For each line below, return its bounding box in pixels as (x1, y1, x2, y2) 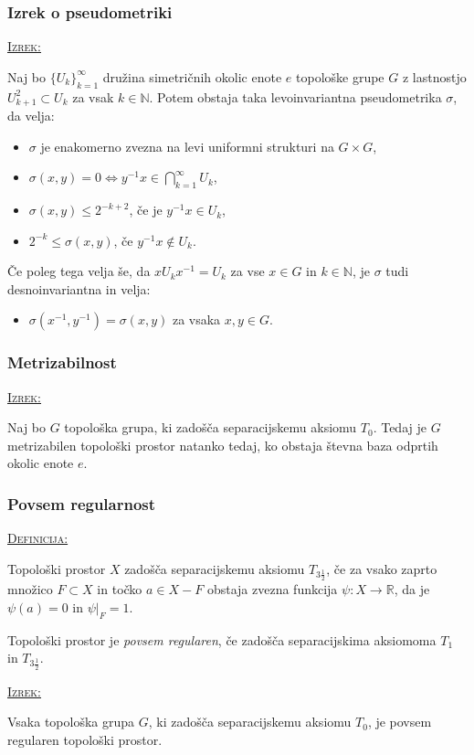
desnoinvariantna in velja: (7, 279, 151, 298)
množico (7, 580, 53, 599)
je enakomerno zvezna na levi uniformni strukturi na (40, 136, 334, 155)
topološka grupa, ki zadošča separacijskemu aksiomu (64, 418, 357, 437)
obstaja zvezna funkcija (206, 580, 338, 599)
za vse (230, 261, 265, 281)
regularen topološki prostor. (7, 729, 163, 749)
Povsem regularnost (7, 492, 156, 515)
